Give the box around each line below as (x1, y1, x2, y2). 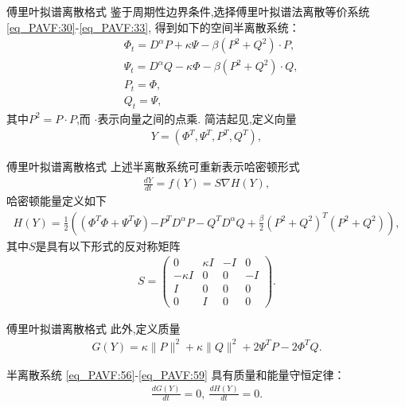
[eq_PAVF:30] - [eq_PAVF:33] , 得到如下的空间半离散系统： (6, 18, 300, 35)
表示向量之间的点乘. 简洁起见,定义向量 (97, 110, 297, 126)
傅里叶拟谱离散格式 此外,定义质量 (6, 320, 181, 336)
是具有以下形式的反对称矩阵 (35, 237, 181, 254)
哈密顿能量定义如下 (6, 192, 107, 209)
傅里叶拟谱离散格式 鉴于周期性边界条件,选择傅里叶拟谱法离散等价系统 (6, 3, 370, 19)
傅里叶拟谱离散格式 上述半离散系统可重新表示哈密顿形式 (6, 158, 300, 175)
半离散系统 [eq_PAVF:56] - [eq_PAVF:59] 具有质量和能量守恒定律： (6, 366, 345, 382)
